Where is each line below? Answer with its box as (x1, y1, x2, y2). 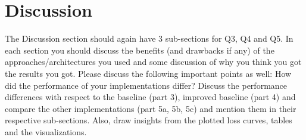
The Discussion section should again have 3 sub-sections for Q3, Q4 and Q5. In (5, 32, 293, 45)
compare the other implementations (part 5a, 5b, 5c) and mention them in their (5, 102, 296, 114)
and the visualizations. (5, 125, 87, 138)
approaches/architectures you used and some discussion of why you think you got (5, 55, 302, 68)
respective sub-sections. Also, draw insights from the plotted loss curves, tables (5, 114, 292, 126)
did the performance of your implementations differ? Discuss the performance (5, 79, 288, 91)
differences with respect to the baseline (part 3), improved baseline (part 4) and (5, 91, 296, 103)
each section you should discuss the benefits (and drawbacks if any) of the (5, 43, 274, 56)
